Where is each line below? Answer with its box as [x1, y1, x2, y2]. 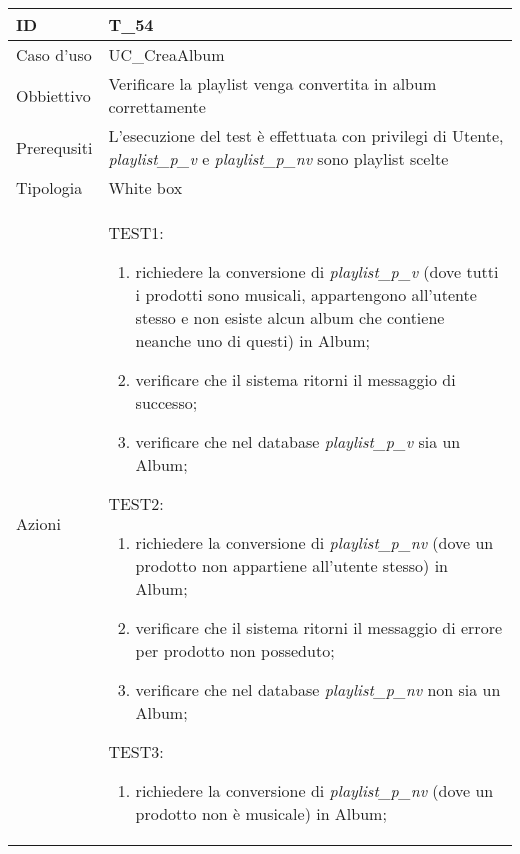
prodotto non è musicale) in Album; [135, 802, 387, 825]
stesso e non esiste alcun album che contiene [135, 306, 445, 329]
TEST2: [108, 492, 164, 515]
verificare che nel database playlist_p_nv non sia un [135, 678, 501, 701]
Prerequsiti [16, 135, 93, 159]
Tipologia [16, 176, 83, 199]
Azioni [16, 511, 61, 535]
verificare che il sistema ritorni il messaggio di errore [135, 616, 503, 639]
